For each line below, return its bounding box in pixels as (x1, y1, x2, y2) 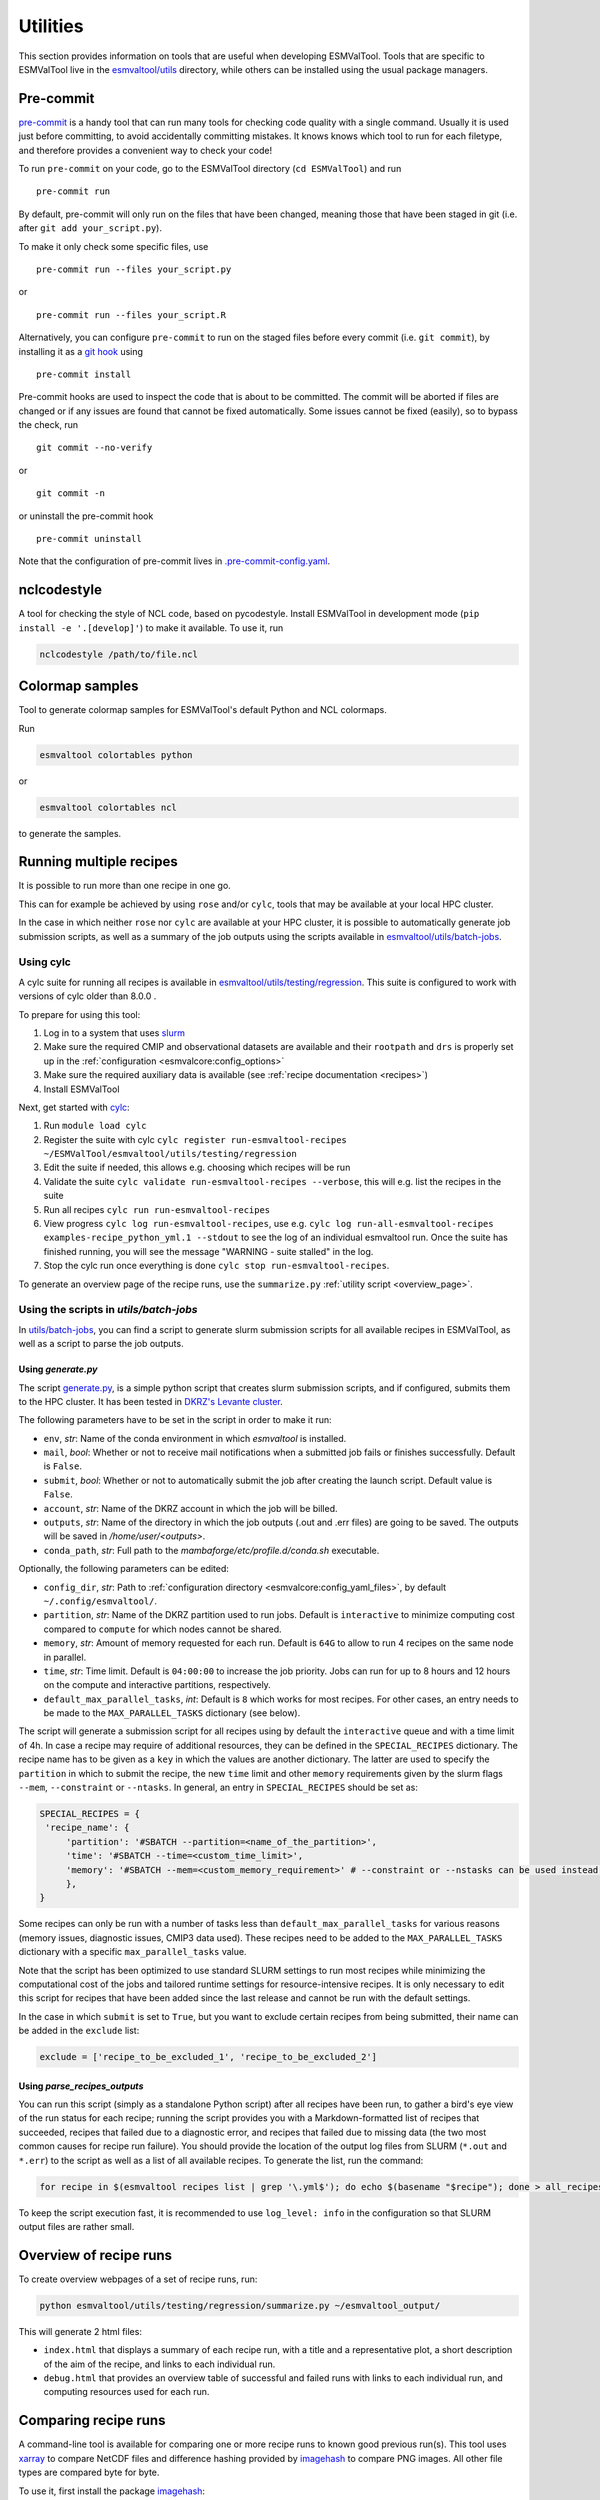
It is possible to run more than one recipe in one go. (18, 880, 232, 892)
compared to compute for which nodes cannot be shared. (43, 1623, 282, 1635)
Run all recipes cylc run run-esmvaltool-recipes (43, 1203, 271, 1215)
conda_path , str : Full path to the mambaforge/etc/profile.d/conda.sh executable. (43, 1544, 380, 1556)
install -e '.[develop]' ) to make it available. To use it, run (18, 621, 284, 634)
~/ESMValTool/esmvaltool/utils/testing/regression (43, 1148, 297, 1160)
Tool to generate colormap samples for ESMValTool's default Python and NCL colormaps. (18, 704, 387, 716)
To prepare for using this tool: (18, 1008, 141, 1020)
